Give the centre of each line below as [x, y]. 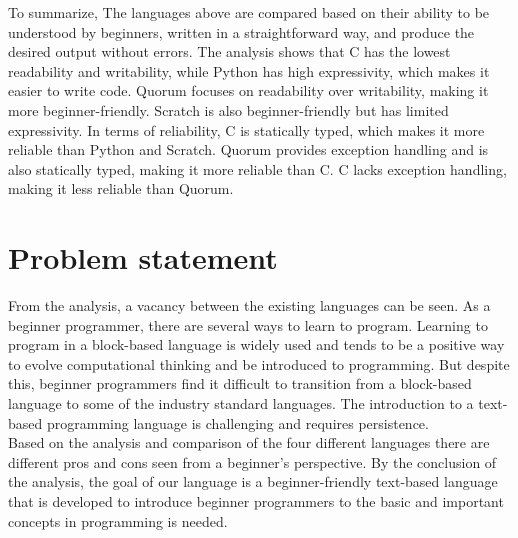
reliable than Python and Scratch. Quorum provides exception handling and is [248, 149]
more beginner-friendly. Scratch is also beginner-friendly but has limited [228, 109]
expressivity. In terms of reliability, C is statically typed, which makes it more [246, 129]
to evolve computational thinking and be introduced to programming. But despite [259, 363]
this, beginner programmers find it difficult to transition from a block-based [240, 383]
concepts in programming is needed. [118, 520]
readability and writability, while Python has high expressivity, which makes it [249, 70]
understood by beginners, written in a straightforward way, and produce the [241, 31]
